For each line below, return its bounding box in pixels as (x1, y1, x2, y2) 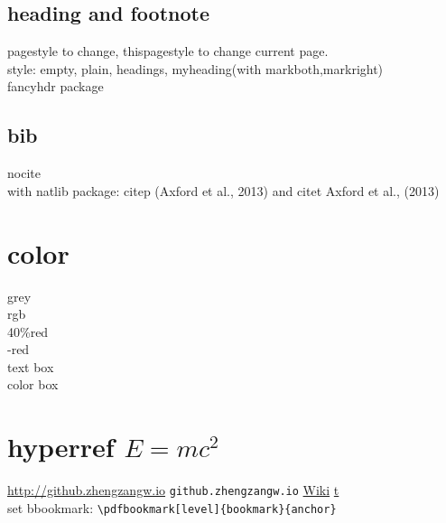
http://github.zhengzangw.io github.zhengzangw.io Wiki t (7, 481, 339, 500)
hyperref (7, 428, 115, 465)
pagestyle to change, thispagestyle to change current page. (7, 42, 329, 61)
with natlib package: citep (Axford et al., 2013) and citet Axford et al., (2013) (7, 181, 440, 200)
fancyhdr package (7, 77, 104, 96)
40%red (7, 322, 49, 341)
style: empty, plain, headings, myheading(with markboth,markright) (7, 59, 384, 78)
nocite (7, 163, 41, 182)
